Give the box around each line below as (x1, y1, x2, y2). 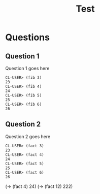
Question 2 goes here (5, 133, 51, 140)
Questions (5, 31, 50, 43)
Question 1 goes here (5, 66, 50, 71)
